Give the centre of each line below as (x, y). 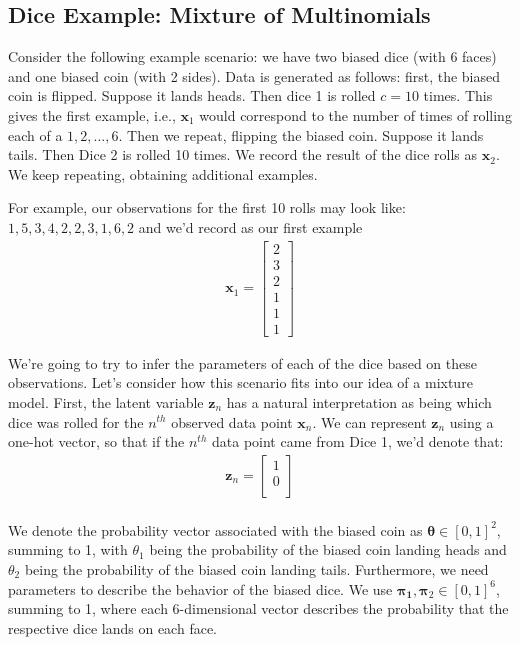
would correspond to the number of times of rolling (355, 114)
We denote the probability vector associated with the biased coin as (215, 529)
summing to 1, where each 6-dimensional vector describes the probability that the (258, 608)
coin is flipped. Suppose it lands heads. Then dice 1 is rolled (192, 95)
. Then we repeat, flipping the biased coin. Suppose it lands (301, 134)
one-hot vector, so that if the (96, 441)
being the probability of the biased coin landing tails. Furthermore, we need (256, 568)
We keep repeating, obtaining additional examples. (163, 173)
